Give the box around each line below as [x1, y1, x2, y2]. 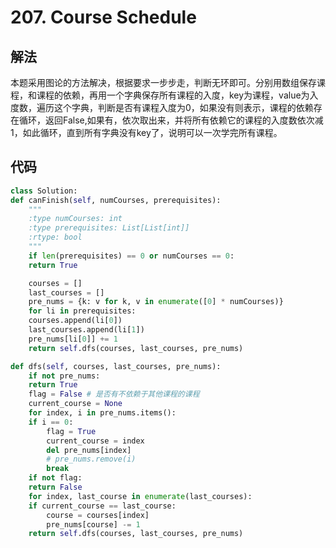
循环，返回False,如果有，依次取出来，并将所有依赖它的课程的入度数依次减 [18, 114, 324, 126]
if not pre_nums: [28, 371, 101, 381]
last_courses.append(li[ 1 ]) [28, 325, 145, 335]
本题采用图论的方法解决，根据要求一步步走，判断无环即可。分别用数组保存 [10, 77, 317, 88]
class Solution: [10, 186, 78, 196]
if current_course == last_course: [28, 501, 177, 511]
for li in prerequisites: [28, 306, 137, 316]
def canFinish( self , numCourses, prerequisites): [10, 195, 222, 205]
